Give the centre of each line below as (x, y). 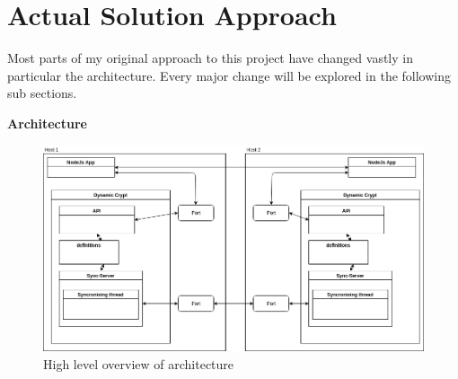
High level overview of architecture (139, 363)
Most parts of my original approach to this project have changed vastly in (210, 58)
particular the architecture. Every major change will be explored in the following (229, 75)
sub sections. (42, 93)
